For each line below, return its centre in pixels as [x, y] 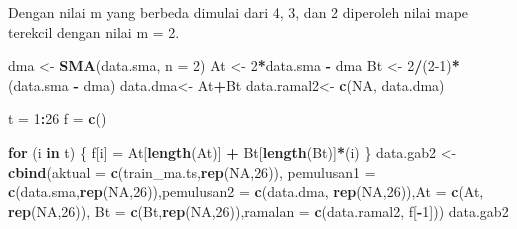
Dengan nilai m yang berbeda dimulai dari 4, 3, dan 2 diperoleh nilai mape [238, 12]
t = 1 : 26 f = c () [57, 118]
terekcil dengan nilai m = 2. [94, 31]
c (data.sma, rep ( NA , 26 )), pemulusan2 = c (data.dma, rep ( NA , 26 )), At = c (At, [246, 191]
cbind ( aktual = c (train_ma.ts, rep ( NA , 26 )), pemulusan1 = [192, 171]
